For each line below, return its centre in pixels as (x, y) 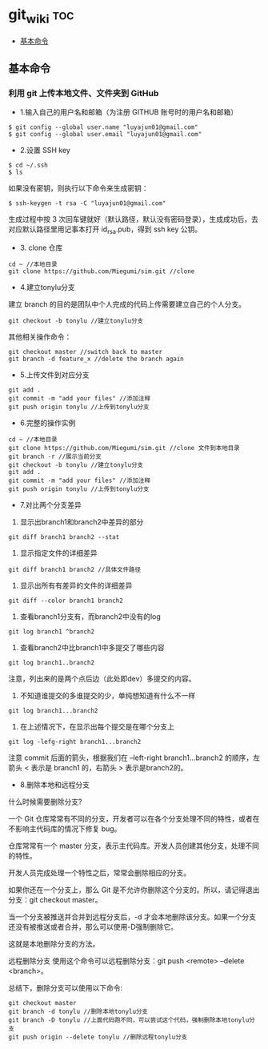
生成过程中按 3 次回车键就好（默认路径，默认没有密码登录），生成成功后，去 (133, 219)
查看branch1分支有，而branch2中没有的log (90, 617)
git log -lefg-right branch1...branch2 (75, 742)
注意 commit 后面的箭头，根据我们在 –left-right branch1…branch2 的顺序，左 (134, 758)
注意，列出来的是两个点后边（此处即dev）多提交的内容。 (102, 679)
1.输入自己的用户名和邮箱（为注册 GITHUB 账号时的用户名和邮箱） (129, 112)
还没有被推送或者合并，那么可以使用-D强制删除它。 (93, 927)
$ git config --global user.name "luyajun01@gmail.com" (103, 127)
